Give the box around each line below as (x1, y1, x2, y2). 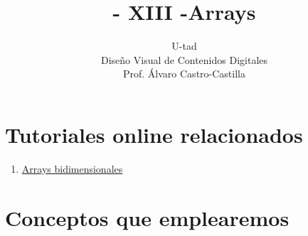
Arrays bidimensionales (21, 161, 123, 176)
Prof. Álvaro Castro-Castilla (123, 66, 245, 81)
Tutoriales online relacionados (5, 119, 303, 149)
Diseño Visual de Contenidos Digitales (100, 52, 268, 67)
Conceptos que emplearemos (5, 203, 290, 232)
